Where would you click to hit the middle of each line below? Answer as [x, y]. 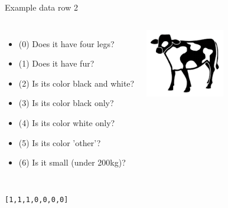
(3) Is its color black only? [66, 103]
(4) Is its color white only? [67, 122]
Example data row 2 [41, 7]
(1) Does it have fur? [56, 63]
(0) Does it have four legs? [66, 43]
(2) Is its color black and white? [76, 83]
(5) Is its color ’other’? [60, 142]
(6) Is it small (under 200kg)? [72, 162]
